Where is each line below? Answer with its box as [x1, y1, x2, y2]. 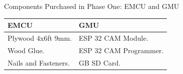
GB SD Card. [78, 57, 121, 68]
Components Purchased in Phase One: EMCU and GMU [4, 1, 179, 11]
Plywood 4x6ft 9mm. [8, 32, 72, 43]
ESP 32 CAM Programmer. [78, 45, 164, 55]
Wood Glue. [8, 45, 45, 55]
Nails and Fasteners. [8, 57, 70, 68]
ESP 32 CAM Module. [78, 32, 148, 43]
